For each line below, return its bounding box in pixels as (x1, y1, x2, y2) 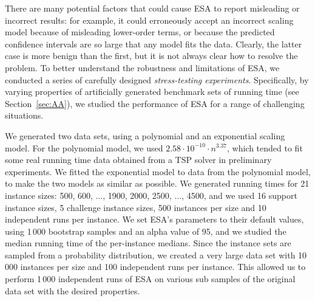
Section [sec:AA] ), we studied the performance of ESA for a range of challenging (5, 97, 305, 109)
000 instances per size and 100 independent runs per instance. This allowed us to (5, 260, 306, 273)
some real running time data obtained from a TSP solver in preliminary (5, 153, 272, 166)
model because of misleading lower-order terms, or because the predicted (5, 26, 275, 38)
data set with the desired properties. (5, 284, 140, 297)
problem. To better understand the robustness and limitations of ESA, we (5, 61, 280, 74)
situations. (5, 109, 44, 122)
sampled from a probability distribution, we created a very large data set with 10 (5, 248, 307, 261)
